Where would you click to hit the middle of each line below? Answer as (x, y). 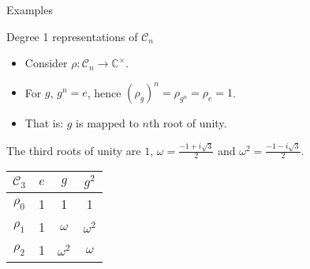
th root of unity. (188, 123)
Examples (30, 9)
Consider (46, 63)
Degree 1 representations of (72, 36)
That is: (44, 123)
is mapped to (107, 123)
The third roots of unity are (74, 150)
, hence (104, 92)
